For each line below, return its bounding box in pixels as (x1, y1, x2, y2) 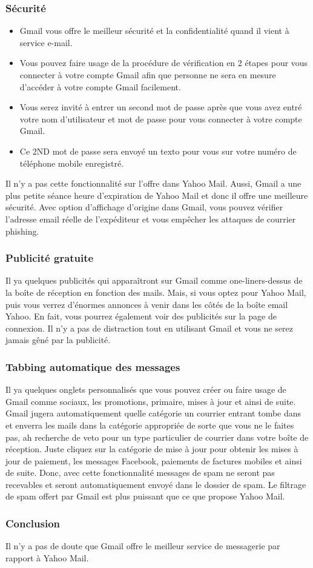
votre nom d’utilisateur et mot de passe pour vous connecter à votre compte (19, 112, 302, 125)
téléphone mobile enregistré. (19, 156, 124, 169)
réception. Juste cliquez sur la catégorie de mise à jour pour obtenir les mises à (5, 443, 298, 455)
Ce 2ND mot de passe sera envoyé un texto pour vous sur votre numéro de (19, 144, 297, 157)
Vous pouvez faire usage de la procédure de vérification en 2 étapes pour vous (19, 56, 308, 69)
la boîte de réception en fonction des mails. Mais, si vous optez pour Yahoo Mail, (5, 286, 306, 298)
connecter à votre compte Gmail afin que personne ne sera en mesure (19, 68, 276, 81)
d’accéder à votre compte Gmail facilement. (19, 80, 181, 93)
